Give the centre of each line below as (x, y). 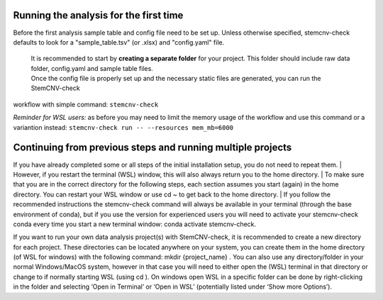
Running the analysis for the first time (98, 15)
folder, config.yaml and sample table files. (92, 68)
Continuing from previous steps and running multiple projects (152, 148)
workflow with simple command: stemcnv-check (86, 104)
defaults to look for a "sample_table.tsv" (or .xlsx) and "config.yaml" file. (119, 42)
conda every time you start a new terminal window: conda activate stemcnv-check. (135, 224)
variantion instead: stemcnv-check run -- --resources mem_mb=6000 (123, 127)
